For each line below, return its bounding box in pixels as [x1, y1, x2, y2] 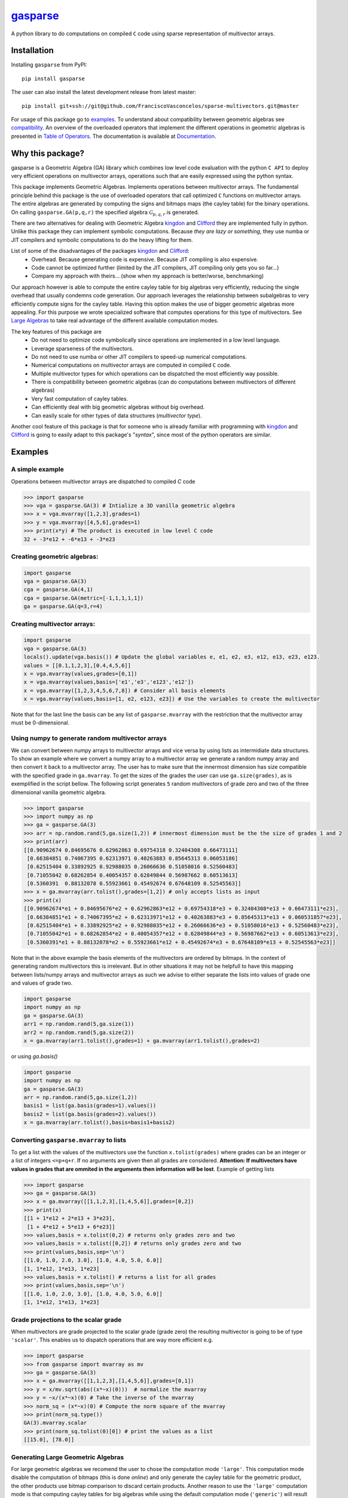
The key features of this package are [11, 328, 102, 335]
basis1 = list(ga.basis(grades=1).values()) [23, 1103, 157, 1109]
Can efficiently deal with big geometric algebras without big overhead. [31, 403, 205, 410]
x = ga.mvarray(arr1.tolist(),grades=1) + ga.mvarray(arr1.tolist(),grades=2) [23, 1037, 260, 1044]
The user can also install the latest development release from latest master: [11, 89, 197, 96]
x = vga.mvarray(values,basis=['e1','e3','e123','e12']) [23, 679, 194, 685]
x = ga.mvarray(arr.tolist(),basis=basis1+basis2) [23, 1119, 176, 1126]
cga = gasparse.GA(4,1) [23, 586, 94, 593]
